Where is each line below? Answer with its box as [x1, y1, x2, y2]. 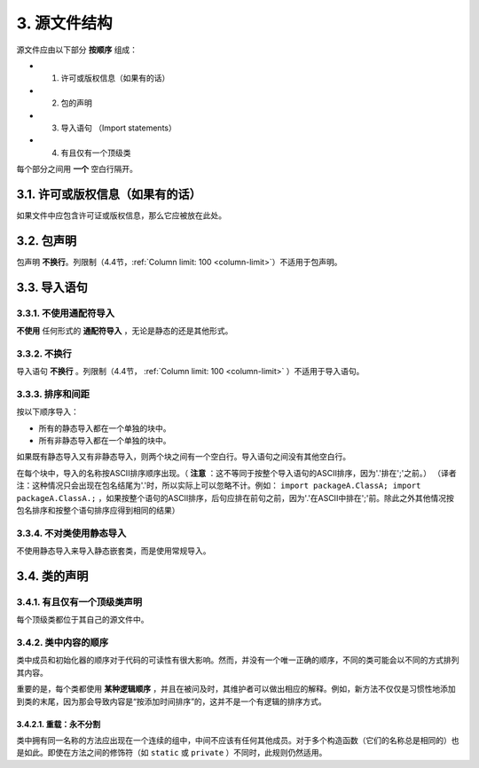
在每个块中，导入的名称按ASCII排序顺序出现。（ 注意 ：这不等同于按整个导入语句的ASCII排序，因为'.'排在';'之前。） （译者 [16, 467, 457, 478]
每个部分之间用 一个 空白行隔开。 [16, 164, 137, 175]
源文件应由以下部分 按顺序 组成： [16, 44, 137, 55]
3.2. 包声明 [16, 233, 77, 248]
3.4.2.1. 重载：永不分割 [16, 718, 101, 729]
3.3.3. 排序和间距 [16, 388, 90, 400]
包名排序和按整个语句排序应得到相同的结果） [16, 505, 180, 516]
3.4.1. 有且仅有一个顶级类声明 [16, 595, 143, 607]
